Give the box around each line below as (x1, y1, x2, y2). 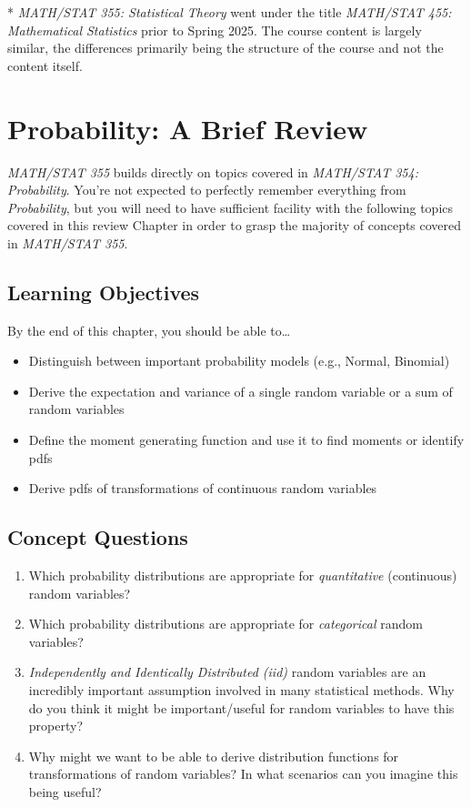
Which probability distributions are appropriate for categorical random (28, 614, 423, 633)
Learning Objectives (7, 277, 200, 306)
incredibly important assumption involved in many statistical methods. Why (28, 681, 455, 699)
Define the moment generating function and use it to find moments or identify (28, 430, 465, 449)
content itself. (7, 55, 83, 75)
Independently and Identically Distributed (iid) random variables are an (28, 662, 426, 681)
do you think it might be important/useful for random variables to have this (28, 698, 455, 717)
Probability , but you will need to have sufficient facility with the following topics (7, 197, 454, 217)
